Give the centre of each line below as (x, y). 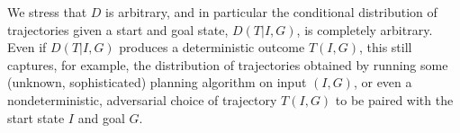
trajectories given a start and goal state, (118, 29)
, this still (385, 47)
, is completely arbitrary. (365, 29)
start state (36, 117)
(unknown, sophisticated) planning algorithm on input (157, 82)
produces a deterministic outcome (212, 47)
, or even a (383, 82)
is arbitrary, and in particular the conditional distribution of (271, 12)
